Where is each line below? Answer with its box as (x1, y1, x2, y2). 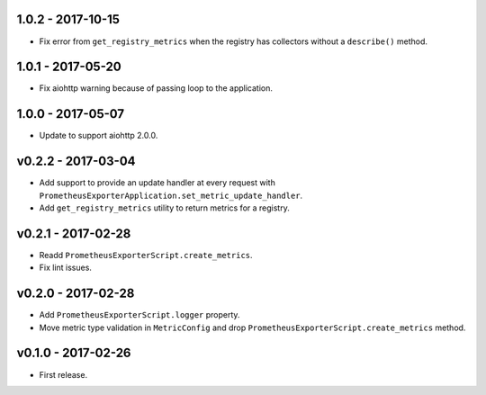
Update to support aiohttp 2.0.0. (39, 130, 158, 141)
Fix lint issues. (39, 262, 92, 274)
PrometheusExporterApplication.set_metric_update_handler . (39, 190, 303, 201)
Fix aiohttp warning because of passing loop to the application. (39, 83, 274, 94)
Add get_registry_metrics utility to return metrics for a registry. (39, 202, 290, 213)
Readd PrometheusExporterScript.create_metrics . (39, 249, 253, 260)
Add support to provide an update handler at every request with (39, 177, 276, 188)
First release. (39, 369, 88, 380)
